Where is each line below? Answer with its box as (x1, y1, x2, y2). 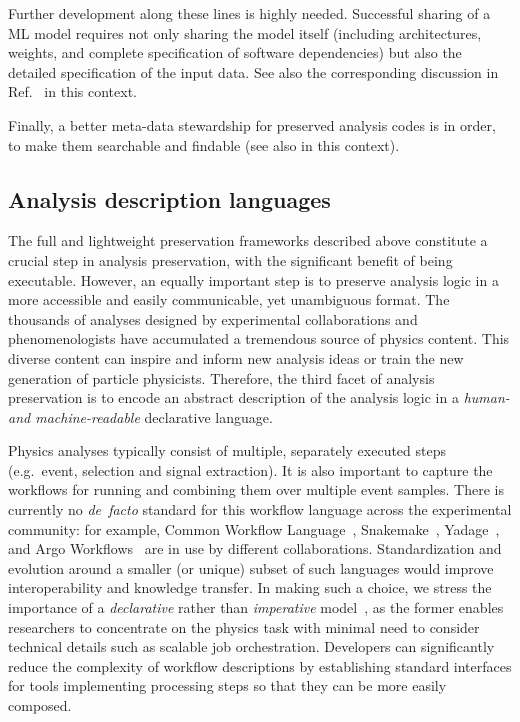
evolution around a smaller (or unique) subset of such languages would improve (8, 557, 494, 578)
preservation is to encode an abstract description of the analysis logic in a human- (8, 387, 510, 408)
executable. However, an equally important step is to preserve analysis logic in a (8, 269, 499, 290)
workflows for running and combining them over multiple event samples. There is (8, 479, 504, 500)
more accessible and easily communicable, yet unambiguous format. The (8, 289, 450, 310)
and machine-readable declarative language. (8, 406, 273, 427)
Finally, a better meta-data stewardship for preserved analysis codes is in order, (8, 114, 496, 135)
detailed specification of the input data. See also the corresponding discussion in (8, 61, 499, 82)
